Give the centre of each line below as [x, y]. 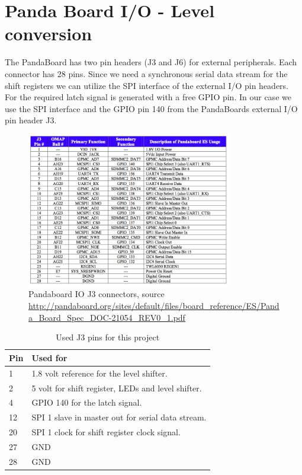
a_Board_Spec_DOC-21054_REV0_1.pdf [107, 317]
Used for [49, 357]
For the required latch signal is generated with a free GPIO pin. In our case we [148, 97]
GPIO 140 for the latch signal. [87, 402]
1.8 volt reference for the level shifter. [99, 373]
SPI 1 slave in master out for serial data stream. [119, 417]
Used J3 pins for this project [108, 337]
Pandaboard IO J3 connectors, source [97, 294]
